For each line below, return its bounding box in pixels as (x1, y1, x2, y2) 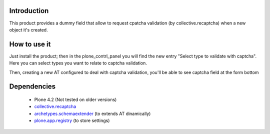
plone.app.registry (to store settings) (34, 117, 110, 123)
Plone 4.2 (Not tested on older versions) (34, 96, 117, 102)
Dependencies (9, 82, 56, 91)
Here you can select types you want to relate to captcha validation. (9, 60, 147, 66)
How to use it (9, 40, 51, 48)
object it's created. (9, 26, 48, 32)
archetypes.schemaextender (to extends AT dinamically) (34, 110, 151, 116)
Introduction (9, 6, 49, 15)
